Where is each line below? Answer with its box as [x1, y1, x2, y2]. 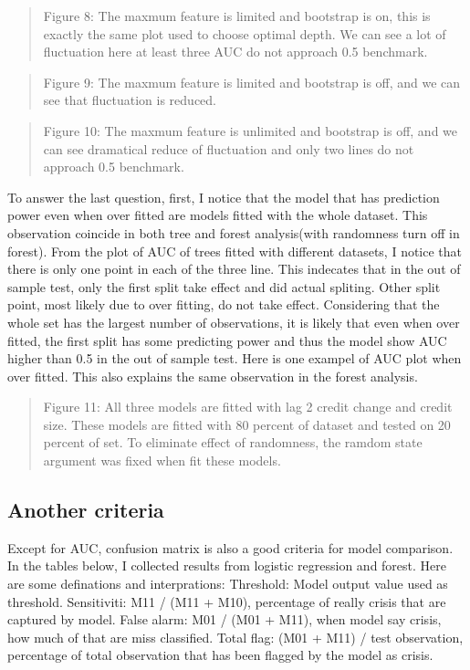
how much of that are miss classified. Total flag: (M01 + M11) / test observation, [7, 627, 464, 646]
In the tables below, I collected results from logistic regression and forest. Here [7, 556, 446, 575]
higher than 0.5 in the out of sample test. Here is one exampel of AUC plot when [7, 349, 462, 368]
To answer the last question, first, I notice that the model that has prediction [7, 187, 440, 206]
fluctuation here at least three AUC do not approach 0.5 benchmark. [43, 42, 428, 61]
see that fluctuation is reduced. [43, 90, 216, 110]
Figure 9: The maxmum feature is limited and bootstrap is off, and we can [43, 72, 461, 91]
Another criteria [7, 496, 164, 524]
